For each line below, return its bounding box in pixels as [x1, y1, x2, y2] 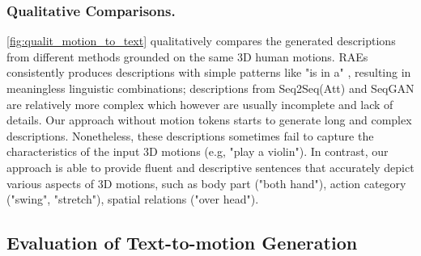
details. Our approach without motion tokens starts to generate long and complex [6, 111, 412, 128]
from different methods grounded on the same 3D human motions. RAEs [6, 48, 368, 65]
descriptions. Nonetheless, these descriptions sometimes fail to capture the [6, 127, 374, 144]
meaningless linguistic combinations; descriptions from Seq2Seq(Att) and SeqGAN [6, 80, 415, 96]
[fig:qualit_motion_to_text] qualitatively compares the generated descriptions [6, 32, 396, 49]
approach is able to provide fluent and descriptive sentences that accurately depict [6, 158, 415, 175]
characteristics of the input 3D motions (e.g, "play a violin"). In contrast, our [6, 143, 389, 160]
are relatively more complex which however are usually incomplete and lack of [6, 95, 393, 112]
